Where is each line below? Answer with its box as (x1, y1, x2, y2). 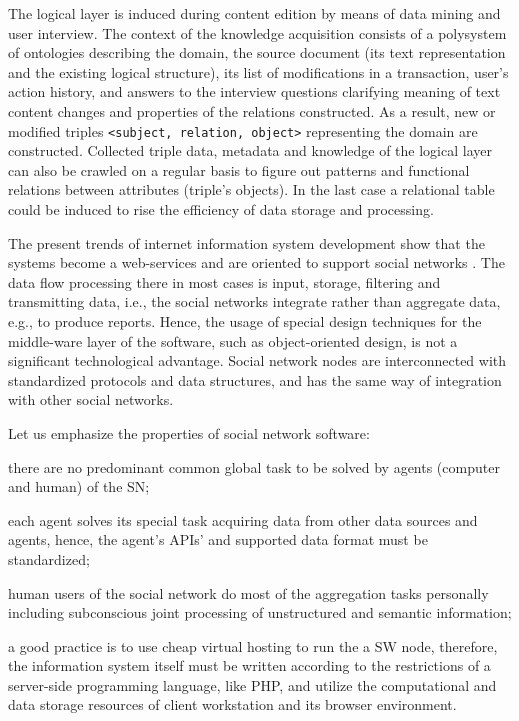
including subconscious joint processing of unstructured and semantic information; (8, 602, 512, 623)
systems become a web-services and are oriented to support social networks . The (8, 252, 505, 273)
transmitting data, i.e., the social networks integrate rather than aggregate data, (8, 291, 501, 312)
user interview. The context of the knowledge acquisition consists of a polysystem (8, 22, 507, 43)
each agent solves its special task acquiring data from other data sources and (8, 509, 478, 530)
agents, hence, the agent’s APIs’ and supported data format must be (8, 529, 428, 550)
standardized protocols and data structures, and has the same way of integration (8, 369, 502, 390)
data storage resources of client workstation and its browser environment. (8, 694, 457, 715)
